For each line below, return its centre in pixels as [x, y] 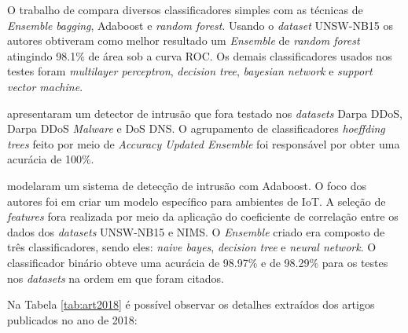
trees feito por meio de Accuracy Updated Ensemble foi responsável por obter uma [204, 143]
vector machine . [45, 86]
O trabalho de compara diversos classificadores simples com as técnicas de [185, 9]
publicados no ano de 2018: [72, 319]
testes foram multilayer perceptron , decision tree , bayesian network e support [190, 71]
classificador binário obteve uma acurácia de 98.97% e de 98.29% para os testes [198, 262]
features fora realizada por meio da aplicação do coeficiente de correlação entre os [203, 216]
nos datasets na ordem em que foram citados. [116, 278]
